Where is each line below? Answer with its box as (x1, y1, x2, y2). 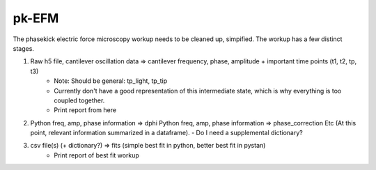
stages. (13, 44, 35, 52)
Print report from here (54, 106, 117, 114)
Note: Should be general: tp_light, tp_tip (54, 77, 167, 85)
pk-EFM (13, 10, 59, 26)
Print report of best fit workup (54, 150, 139, 160)
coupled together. (54, 96, 105, 105)
